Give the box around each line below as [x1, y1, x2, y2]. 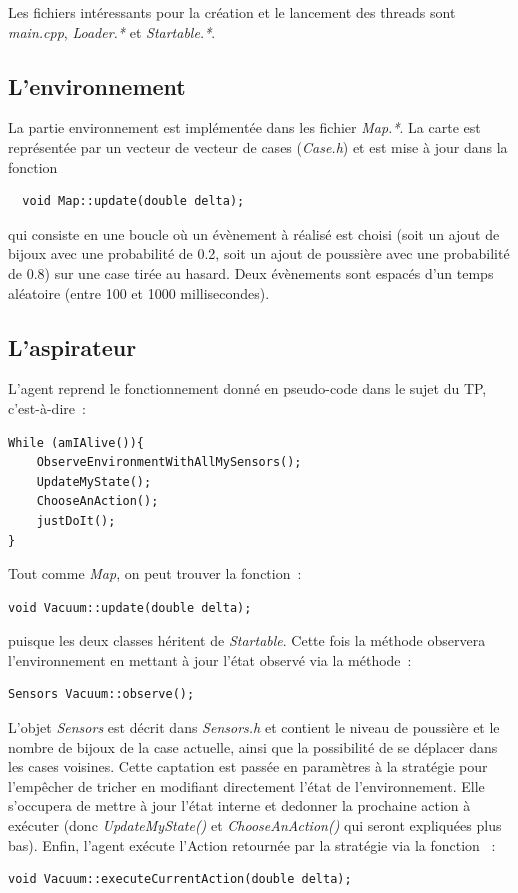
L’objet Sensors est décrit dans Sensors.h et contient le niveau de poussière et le [8, 717, 500, 738]
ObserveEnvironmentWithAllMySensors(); [36, 455, 302, 470]
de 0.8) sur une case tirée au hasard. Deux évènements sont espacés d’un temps [8, 262, 494, 283]
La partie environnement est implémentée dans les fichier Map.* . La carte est [8, 117, 481, 138]
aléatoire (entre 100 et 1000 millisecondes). [8, 282, 270, 303]
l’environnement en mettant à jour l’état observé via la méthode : [8, 649, 412, 670]
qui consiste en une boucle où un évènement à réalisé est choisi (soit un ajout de [8, 223, 500, 244]
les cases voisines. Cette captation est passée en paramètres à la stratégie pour [8, 756, 488, 777]
